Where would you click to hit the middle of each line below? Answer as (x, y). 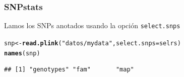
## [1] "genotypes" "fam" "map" (69, 70)
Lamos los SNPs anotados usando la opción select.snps (92, 25)
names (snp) (22, 53)
